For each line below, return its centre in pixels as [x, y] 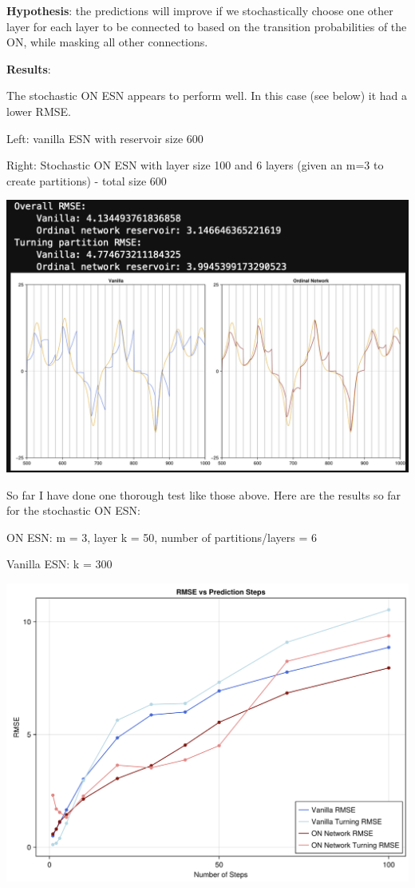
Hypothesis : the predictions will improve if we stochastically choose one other [200, 10]
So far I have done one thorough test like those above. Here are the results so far [204, 494]
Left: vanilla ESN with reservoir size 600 [105, 138]
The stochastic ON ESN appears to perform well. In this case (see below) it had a [207, 96]
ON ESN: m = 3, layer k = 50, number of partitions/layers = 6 [162, 537]
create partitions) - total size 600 [87, 180]
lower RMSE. [39, 111]
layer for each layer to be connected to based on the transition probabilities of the [207, 26]
